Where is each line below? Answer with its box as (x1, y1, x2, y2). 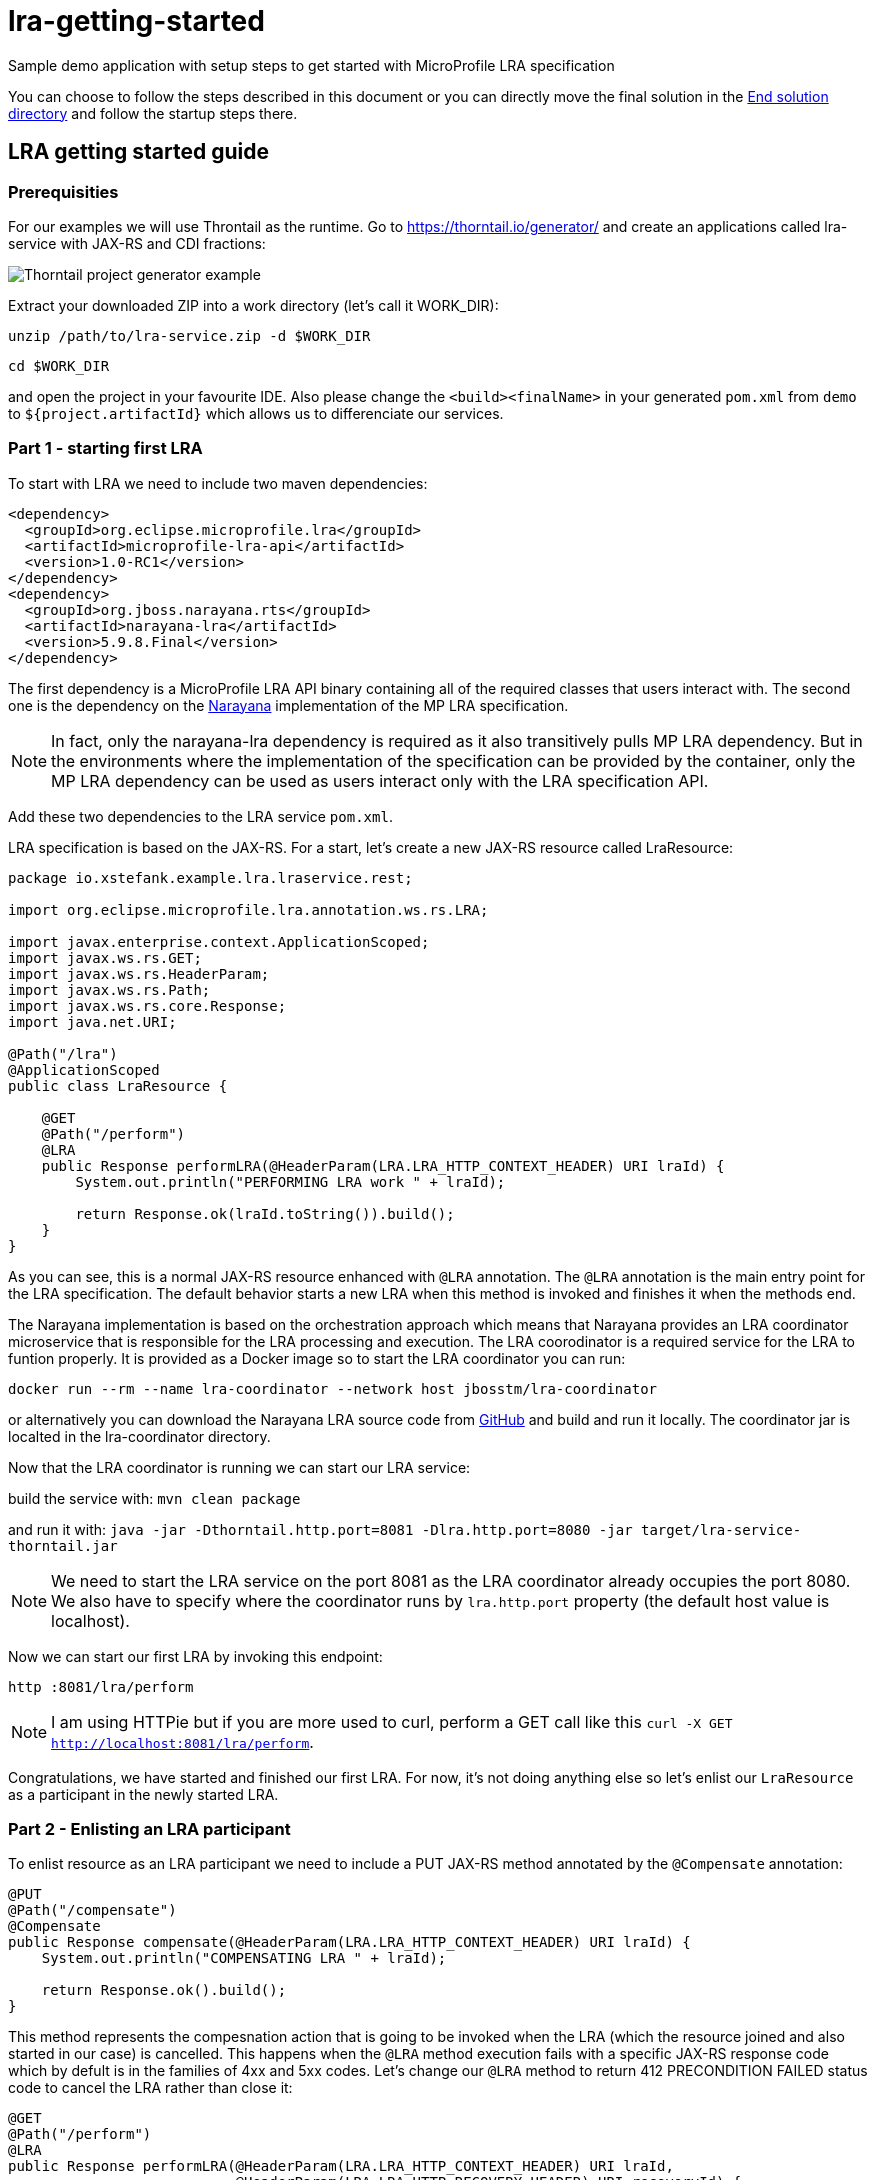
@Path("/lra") (8, 1045, 118, 1062)
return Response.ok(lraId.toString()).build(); (75, 1205, 455, 1222)
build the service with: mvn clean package (8, 1489, 301, 1507)
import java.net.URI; (8, 1013, 177, 1030)
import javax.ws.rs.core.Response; (8, 997, 287, 1014)
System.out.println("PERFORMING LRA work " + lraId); (75, 1173, 506, 1190)
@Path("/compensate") (8, 1902, 177, 1919)
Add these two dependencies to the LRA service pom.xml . (8, 807, 393, 825)
